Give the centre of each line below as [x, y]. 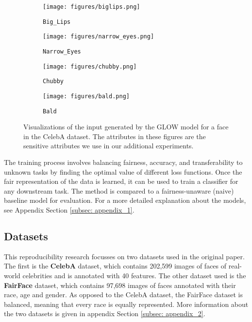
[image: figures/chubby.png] [90, 66]
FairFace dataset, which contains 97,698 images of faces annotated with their [120, 285]
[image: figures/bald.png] [86, 96]
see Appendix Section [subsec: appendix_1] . [69, 210]
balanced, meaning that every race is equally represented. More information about [126, 304]
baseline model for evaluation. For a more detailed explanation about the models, [125, 200]
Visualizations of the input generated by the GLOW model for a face [126, 127]
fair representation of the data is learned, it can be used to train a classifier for [121, 181]
